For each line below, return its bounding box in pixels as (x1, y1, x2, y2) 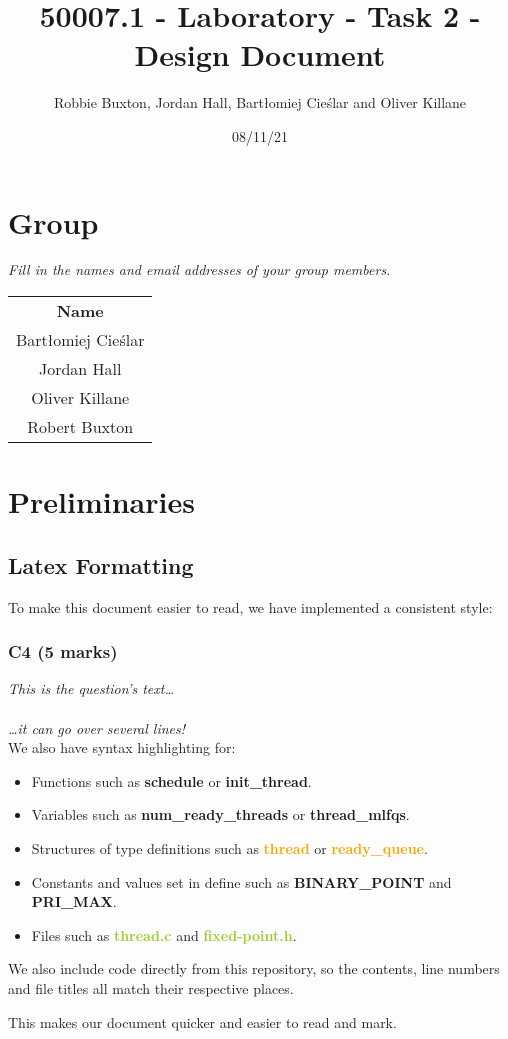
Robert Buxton (27, 415, 134, 439)
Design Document (134, 34, 386, 75)
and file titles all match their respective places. (8, 977, 294, 998)
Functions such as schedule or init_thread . (31, 770, 312, 791)
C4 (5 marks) (8, 639, 118, 664)
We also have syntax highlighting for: (8, 737, 236, 758)
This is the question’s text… (8, 678, 175, 699)
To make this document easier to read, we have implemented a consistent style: (8, 596, 493, 617)
